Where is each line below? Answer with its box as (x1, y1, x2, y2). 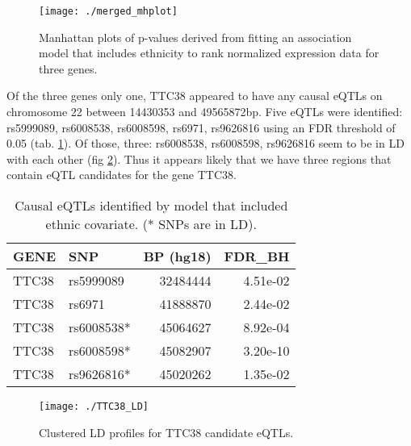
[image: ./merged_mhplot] (39, 6, 178, 17)
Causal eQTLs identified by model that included (15, 196, 288, 215)
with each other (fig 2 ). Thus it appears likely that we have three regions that (6, 150, 392, 167)
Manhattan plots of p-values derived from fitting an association (39, 28, 352, 45)
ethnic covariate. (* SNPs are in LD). (45, 215, 257, 233)
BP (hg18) (143, 247, 212, 265)
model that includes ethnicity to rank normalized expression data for (39, 44, 380, 61)
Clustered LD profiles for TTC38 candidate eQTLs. (39, 423, 294, 440)
